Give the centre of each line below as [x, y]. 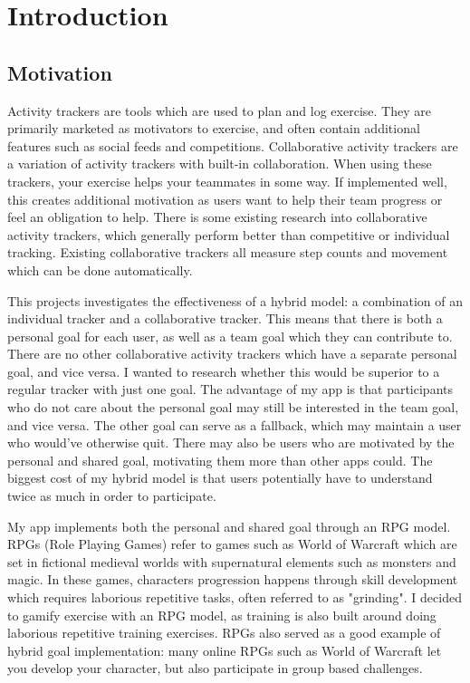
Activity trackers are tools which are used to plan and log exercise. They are [219, 110]
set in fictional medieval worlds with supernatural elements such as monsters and [232, 561]
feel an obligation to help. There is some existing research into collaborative [217, 217]
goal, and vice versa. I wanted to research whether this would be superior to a [224, 371]
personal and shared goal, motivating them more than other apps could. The [220, 460]
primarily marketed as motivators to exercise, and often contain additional [214, 128]
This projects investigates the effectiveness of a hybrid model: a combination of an [235, 300]
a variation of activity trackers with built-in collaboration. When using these [220, 164]
